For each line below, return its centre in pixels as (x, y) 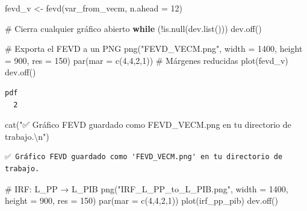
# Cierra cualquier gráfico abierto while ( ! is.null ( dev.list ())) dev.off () (133, 28)
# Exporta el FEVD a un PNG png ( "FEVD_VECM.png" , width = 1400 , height (154, 49)
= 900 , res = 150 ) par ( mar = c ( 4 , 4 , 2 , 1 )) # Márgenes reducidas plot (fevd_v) (147, 60)
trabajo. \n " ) (27, 136)
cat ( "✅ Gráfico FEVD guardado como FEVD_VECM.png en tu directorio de (148, 124)
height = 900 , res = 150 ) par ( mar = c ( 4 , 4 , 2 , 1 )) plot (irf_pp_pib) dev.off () (141, 200)
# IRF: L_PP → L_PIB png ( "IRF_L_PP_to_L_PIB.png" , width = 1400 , (147, 188)
